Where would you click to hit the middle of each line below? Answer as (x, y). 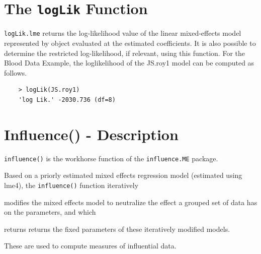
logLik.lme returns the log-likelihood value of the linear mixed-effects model (123, 33)
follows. (16, 72)
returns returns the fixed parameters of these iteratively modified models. (117, 229)
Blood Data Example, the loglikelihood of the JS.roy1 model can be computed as (129, 63)
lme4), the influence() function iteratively (71, 185)
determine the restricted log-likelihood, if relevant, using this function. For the (124, 53)
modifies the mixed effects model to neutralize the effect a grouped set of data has (131, 202)
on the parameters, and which (50, 212)
